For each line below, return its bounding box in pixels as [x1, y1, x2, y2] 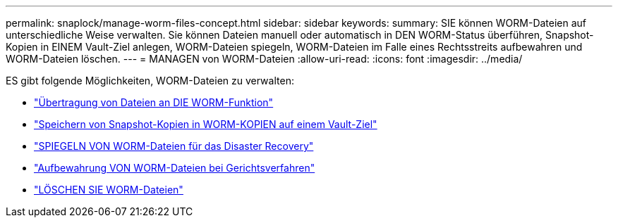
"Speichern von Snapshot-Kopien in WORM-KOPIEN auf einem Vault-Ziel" [34, 118, 377, 130]
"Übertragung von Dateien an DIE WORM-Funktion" [34, 96, 274, 108]
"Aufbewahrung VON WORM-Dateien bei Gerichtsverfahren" [34, 162, 315, 174]
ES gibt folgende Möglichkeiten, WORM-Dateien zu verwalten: [6, 75, 294, 87]
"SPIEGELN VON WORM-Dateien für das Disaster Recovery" [34, 140, 314, 152]
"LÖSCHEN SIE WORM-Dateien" [34, 184, 183, 196]
